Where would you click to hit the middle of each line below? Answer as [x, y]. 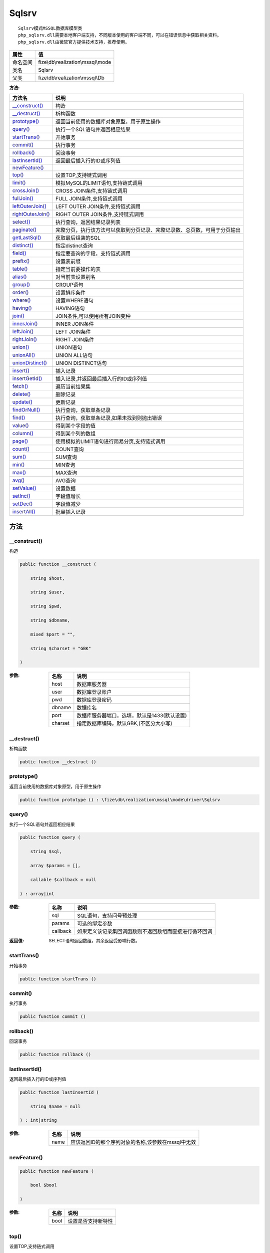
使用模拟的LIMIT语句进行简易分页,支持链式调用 [110, 442]
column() [23, 434]
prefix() [21, 261]
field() [19, 253]
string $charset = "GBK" [61, 648]
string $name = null [55, 1106]
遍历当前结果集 [73, 387]
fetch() [20, 386]
